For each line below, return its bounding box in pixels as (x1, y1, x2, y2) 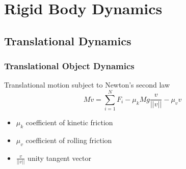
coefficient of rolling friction (25, 134, 112, 145)
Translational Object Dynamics (4, 60, 135, 72)
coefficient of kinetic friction (25, 117, 113, 128)
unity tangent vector (28, 152, 91, 163)
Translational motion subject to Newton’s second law (4, 79, 170, 90)
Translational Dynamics (4, 33, 131, 48)
